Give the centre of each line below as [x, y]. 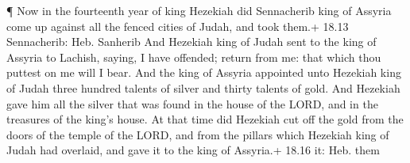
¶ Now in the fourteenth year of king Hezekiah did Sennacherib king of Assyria [199, 10]
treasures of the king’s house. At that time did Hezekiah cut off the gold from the [205, 119]
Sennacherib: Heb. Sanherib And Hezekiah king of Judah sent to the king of [191, 42]
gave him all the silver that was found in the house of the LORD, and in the [192, 103]
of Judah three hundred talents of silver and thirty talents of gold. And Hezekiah [203, 87]
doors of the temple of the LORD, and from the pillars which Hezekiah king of [198, 134]
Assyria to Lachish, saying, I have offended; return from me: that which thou [194, 57]
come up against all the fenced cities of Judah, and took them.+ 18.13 [178, 26]
